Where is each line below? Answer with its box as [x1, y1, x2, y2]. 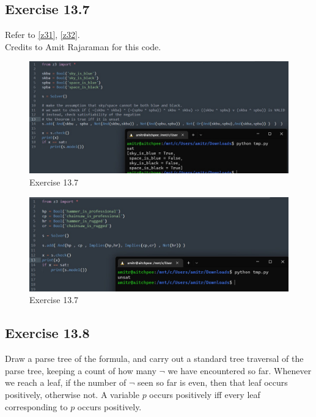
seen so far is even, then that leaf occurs [138, 376, 288, 389]
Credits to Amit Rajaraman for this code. [5, 40, 161, 53]
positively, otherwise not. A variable [5, 388, 139, 400]
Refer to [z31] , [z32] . [5, 28, 80, 41]
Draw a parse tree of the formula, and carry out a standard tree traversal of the [5, 352, 304, 365]
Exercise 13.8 [5, 323, 90, 342]
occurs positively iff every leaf [149, 388, 260, 400]
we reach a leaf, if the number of [5, 376, 127, 389]
